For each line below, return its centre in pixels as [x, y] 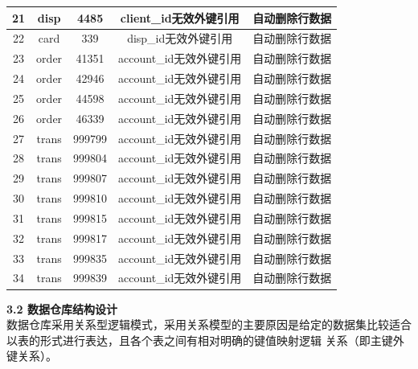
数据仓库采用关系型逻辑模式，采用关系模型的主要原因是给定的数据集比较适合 [209, 324]
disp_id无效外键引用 [180, 38]
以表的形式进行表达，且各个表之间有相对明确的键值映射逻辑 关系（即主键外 [205, 340]
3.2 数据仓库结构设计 [62, 308]
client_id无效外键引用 [180, 17]
